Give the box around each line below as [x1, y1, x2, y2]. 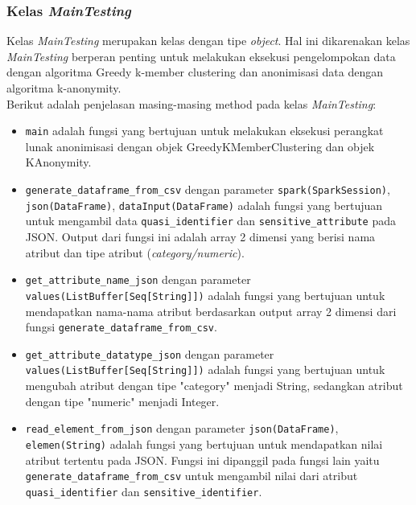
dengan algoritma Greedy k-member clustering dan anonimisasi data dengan [6, 64, 383, 80]
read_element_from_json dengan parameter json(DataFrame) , [25, 420, 339, 437]
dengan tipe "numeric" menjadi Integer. [25, 392, 220, 409]
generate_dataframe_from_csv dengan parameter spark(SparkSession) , [25, 181, 390, 198]
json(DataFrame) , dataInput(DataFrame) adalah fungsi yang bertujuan [25, 196, 383, 213]
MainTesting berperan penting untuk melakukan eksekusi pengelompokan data [6, 47, 396, 64]
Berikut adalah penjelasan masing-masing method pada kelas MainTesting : [6, 95, 377, 112]
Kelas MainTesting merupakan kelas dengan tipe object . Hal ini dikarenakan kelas [6, 32, 410, 49]
